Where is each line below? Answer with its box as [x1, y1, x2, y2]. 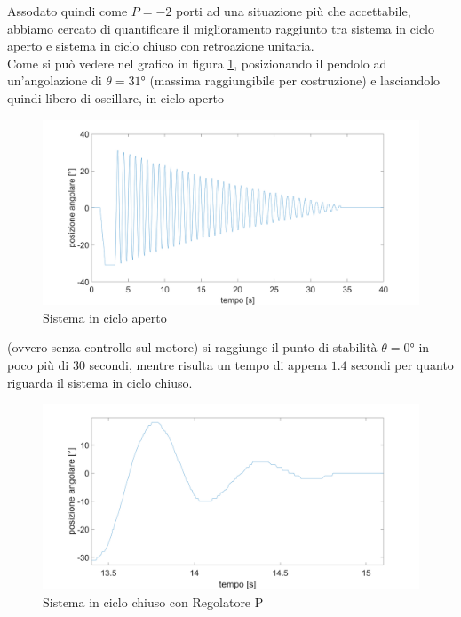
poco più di [7, 356, 69, 374]
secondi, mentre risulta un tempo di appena [89, 356, 327, 374]
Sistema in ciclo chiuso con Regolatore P [43, 592, 264, 611]
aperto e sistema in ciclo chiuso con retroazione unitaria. [7, 36, 314, 55]
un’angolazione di [7, 71, 102, 90]
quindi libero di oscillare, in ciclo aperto [7, 88, 225, 107]
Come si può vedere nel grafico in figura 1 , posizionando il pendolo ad [7, 53, 387, 72]
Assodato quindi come [7, 2, 128, 20]
